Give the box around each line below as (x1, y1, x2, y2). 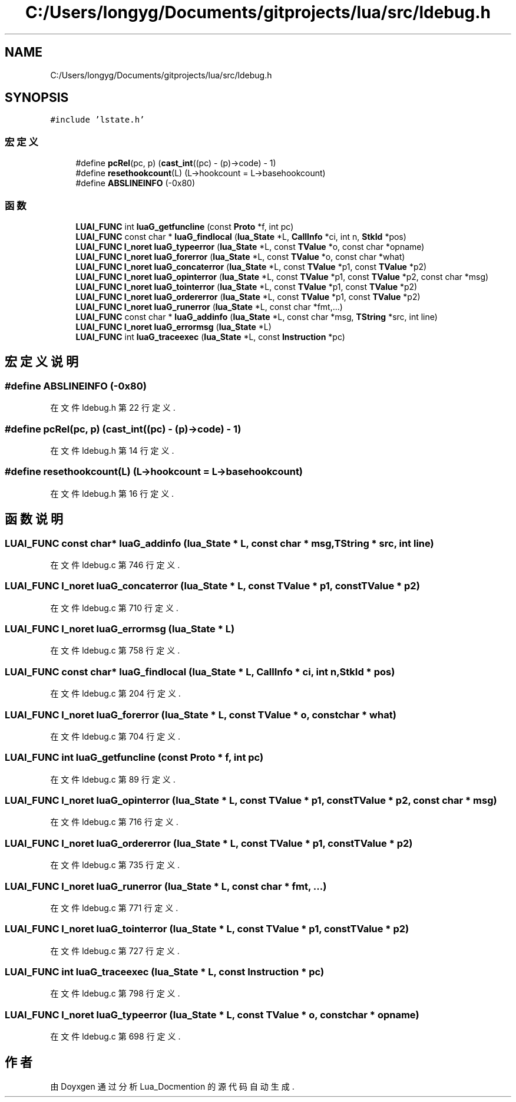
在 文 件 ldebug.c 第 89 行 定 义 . (50, 774, 176, 784)
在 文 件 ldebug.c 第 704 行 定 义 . (50, 731, 181, 741)
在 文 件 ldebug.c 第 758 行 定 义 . (50, 645, 180, 656)
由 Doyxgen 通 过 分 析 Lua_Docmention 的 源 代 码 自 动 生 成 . (50, 1081, 295, 1091)
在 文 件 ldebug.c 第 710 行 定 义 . (50, 602, 178, 613)
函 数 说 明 (5, 512, 63, 527)
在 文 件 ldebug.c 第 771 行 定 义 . (50, 902, 178, 913)
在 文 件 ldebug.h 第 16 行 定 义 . (50, 488, 174, 499)
